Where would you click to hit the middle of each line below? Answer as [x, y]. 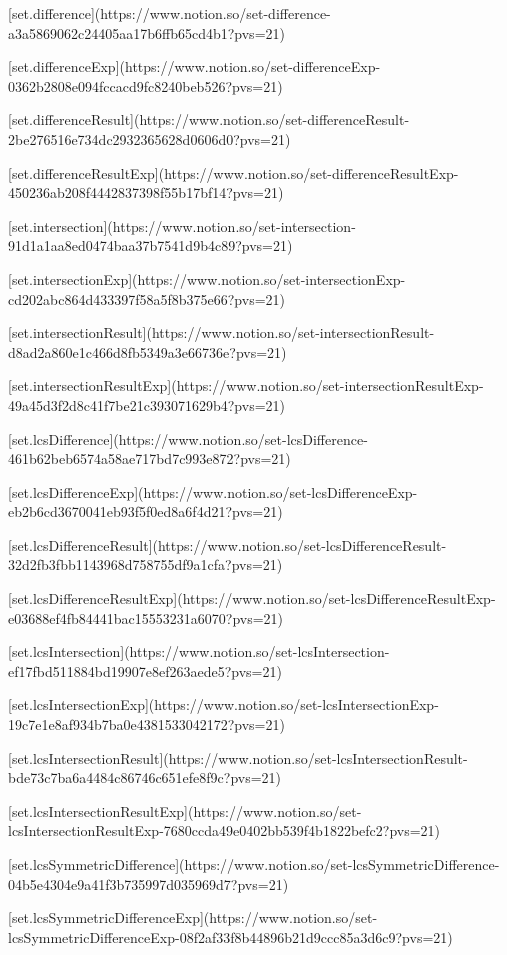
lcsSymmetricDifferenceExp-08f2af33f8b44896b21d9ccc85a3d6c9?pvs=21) [230, 936]
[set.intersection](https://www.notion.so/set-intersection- [182, 225]
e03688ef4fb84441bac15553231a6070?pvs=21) [146, 617]
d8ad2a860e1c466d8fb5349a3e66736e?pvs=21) [147, 351]
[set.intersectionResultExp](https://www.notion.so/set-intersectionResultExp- [246, 385]
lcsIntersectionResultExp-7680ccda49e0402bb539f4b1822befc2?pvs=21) [224, 830]
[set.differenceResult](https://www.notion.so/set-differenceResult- [209, 119]
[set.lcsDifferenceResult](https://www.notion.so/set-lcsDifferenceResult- [227, 544]
